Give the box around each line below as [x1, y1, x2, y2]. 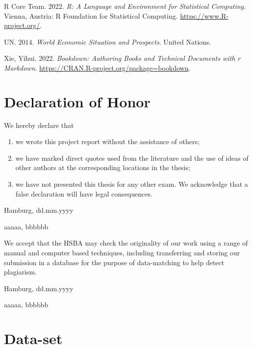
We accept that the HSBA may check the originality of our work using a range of [4, 238, 248, 248]
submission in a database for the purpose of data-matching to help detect [4, 257, 225, 267]
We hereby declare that [4, 120, 74, 130]
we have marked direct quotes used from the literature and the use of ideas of [15, 152, 249, 163]
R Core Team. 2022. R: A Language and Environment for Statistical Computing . [4, 1, 246, 11]
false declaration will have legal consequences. [15, 188, 152, 199]
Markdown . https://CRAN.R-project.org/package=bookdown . [4, 62, 191, 73]
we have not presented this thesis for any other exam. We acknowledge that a [15, 179, 248, 189]
